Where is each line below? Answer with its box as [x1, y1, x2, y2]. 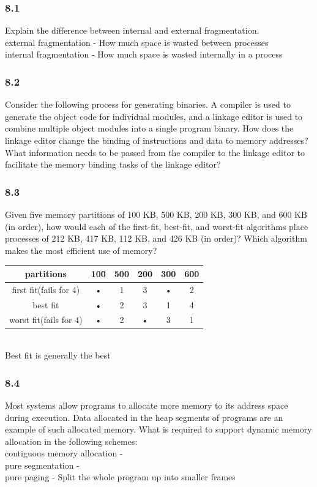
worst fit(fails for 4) [9, 313, 83, 326]
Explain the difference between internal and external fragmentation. [5, 24, 259, 37]
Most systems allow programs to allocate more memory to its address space [5, 398, 288, 411]
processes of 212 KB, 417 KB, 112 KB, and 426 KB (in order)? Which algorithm [5, 232, 307, 245]
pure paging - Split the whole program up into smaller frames [5, 470, 236, 483]
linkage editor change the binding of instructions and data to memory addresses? [5, 134, 308, 146]
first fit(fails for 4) [12, 283, 80, 296]
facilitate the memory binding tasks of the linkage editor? [5, 158, 221, 171]
